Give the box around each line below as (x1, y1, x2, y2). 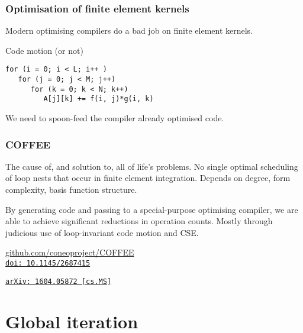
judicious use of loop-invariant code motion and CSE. (5, 226, 199, 238)
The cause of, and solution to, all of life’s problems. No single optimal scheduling (5, 160, 298, 172)
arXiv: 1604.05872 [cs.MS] (5, 277, 111, 286)
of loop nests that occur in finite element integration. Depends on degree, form (5, 172, 291, 184)
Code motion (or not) (5, 44, 83, 56)
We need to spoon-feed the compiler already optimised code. (5, 112, 224, 124)
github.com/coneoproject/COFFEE (5, 246, 134, 258)
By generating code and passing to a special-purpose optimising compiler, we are (5, 203, 298, 215)
